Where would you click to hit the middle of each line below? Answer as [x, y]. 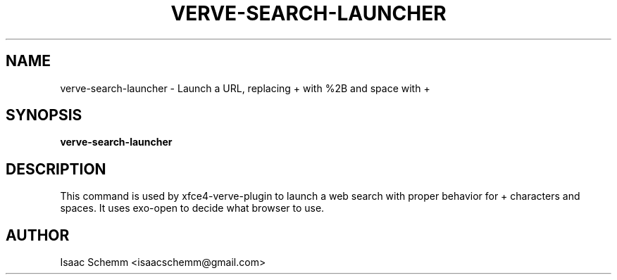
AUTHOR [38, 235]
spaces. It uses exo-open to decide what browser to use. [192, 208]
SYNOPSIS [44, 115]
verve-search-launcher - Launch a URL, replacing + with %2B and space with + [245, 88]
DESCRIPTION [56, 169]
